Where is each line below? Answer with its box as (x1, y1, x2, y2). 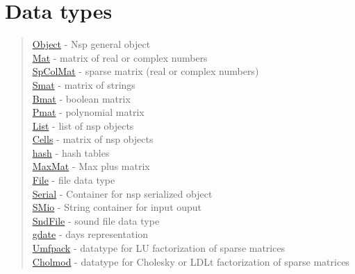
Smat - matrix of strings (32, 77, 135, 92)
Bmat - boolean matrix (32, 91, 131, 105)
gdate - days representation (32, 227, 149, 241)
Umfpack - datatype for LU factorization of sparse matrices (32, 241, 286, 255)
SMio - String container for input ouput (32, 200, 202, 214)
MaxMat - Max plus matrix (32, 159, 150, 173)
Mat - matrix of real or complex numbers (32, 50, 208, 65)
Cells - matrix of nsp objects (32, 132, 154, 146)
